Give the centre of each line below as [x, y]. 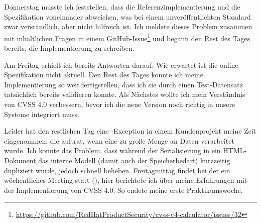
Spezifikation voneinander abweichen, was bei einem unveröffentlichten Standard [127, 16]
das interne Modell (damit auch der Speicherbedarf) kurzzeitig [134, 160]
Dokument [20, 160]
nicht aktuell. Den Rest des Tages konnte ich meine [124, 75]
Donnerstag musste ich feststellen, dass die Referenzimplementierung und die [122, 7]
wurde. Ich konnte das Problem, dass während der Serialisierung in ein [112, 150]
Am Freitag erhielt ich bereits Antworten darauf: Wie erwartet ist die [111, 65]
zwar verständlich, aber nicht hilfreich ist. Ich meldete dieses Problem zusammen [128, 26]
